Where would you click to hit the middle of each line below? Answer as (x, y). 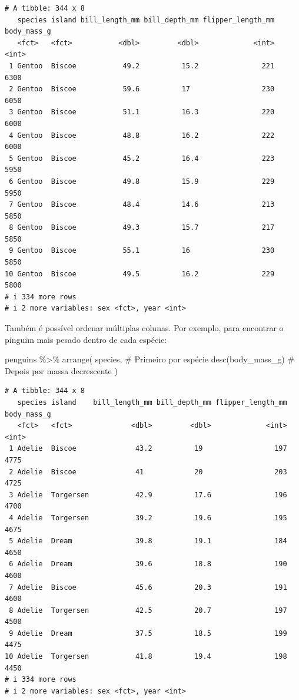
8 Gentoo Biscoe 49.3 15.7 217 (142, 228)
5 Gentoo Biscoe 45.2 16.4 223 (142, 158)
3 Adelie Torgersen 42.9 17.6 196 (148, 495)
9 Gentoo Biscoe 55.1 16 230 (142, 251)
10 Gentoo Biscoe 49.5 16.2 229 (140, 274)
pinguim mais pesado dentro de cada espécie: (86, 339)
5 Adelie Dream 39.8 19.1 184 (148, 541)
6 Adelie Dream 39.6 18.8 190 (148, 564)
